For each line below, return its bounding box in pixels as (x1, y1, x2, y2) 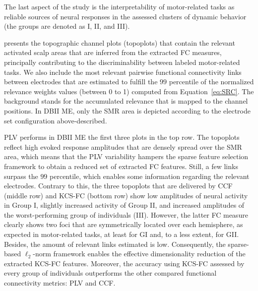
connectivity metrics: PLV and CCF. (4, 278, 116, 288)
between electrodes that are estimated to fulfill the (4, 76, 158, 87)
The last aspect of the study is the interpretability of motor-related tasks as (4, 1, 235, 11)
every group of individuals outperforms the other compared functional (4, 268, 217, 278)
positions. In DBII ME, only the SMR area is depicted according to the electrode (4, 105, 251, 116)
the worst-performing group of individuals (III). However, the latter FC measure (4, 209, 248, 220)
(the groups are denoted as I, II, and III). (4, 21, 130, 31)
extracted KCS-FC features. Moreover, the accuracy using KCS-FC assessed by (4, 258, 245, 268)
